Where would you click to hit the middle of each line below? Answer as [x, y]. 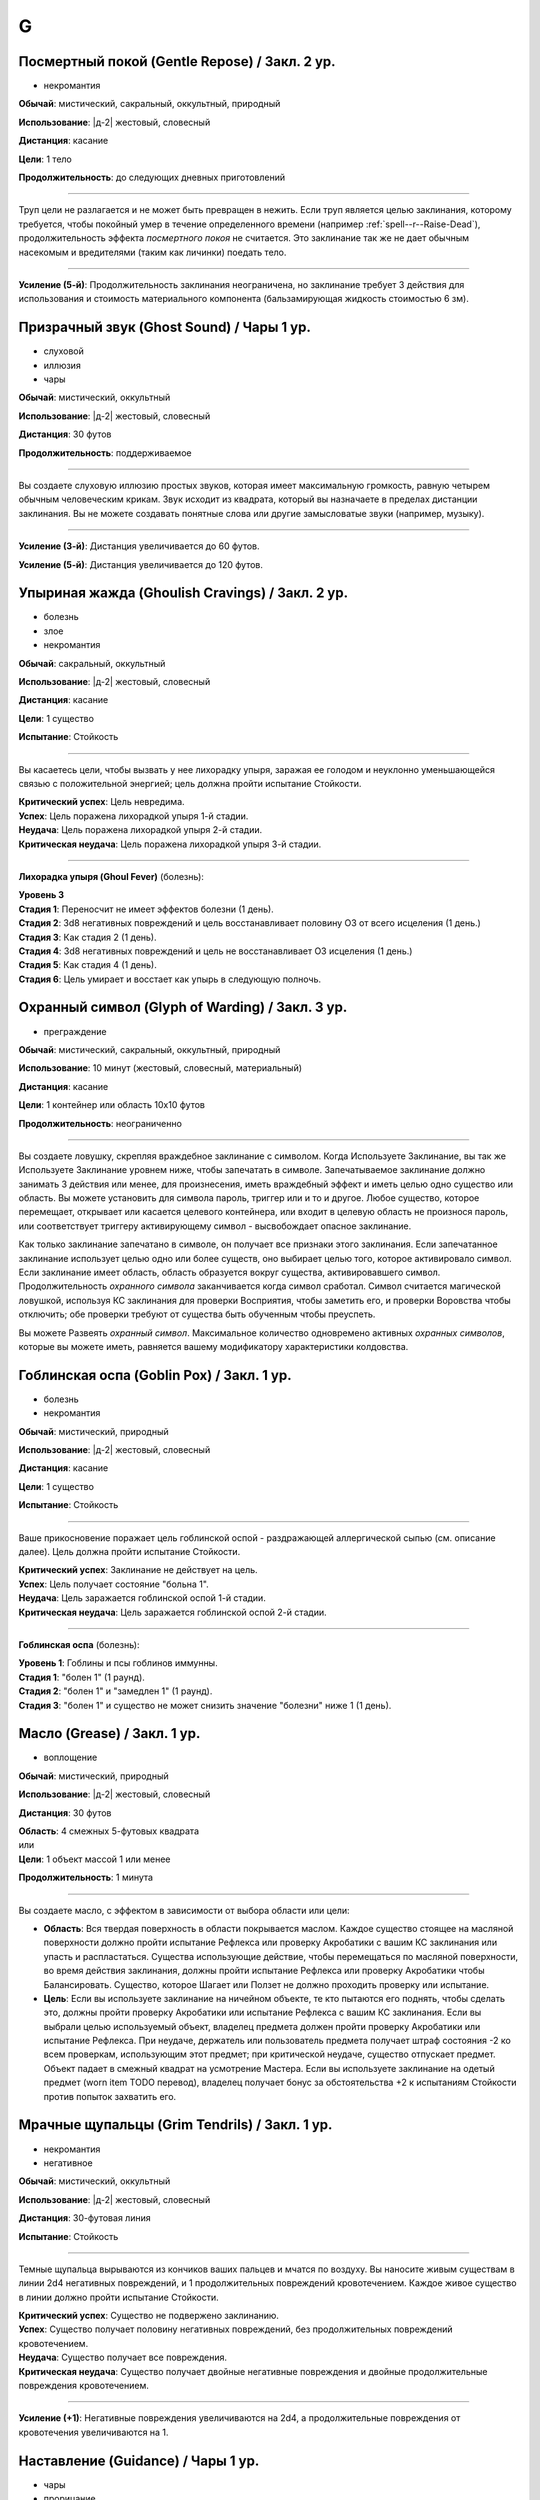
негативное [68, 2162]
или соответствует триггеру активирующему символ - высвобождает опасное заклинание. [215, 1226]
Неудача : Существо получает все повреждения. [123, 2357]
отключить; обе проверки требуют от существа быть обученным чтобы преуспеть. [197, 1314]
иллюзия [62, 365]
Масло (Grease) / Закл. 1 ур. [109, 1733]
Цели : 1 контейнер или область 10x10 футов [111, 1105]
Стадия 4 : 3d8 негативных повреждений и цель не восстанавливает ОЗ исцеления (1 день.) [215, 951]
